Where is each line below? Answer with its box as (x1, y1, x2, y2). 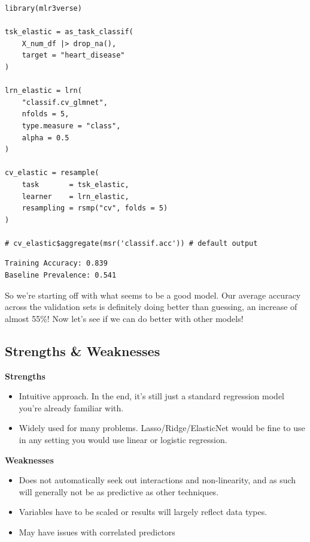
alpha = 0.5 (22, 133, 69, 142)
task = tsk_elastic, (22, 180, 129, 189)
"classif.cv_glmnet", (22, 98, 108, 107)
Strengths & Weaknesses (5, 341, 160, 360)
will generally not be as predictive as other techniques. (19, 485, 219, 498)
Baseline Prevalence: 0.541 (5, 271, 117, 280)
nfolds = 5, (22, 110, 69, 119)
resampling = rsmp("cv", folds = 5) (22, 204, 168, 213)
